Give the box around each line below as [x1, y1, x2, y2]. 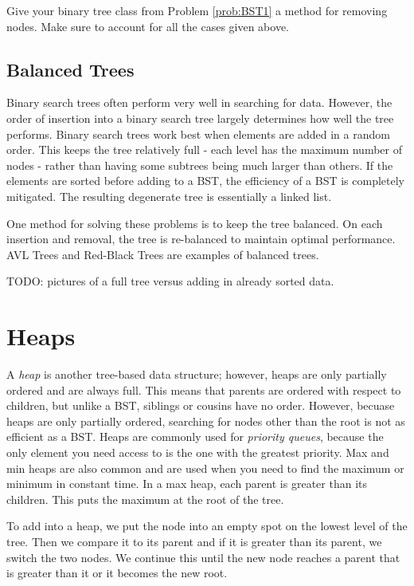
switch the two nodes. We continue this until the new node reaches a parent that [6, 549, 400, 565]
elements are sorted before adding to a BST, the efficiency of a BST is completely [6, 172, 404, 189]
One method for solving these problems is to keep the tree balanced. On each [6, 214, 383, 231]
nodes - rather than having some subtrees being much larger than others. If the [6, 156, 393, 173]
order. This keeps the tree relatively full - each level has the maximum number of [6, 141, 402, 158]
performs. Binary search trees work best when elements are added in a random [6, 125, 390, 142]
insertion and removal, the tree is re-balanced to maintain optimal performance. [6, 230, 396, 247]
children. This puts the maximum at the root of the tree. [6, 490, 284, 507]
